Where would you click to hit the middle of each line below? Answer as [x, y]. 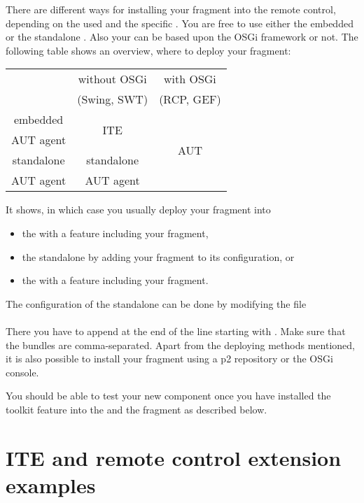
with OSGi [190, 79]
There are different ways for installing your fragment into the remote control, [171, 9]
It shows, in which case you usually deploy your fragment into [138, 210]
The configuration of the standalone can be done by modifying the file [156, 303]
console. [22, 372]
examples [51, 484]
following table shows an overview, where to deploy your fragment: [148, 50]
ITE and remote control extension [174, 457]
